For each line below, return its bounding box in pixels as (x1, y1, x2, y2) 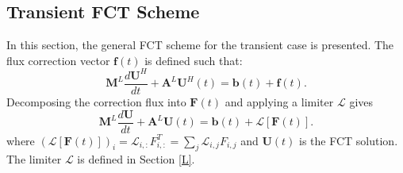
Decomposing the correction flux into (6, 93, 186, 110)
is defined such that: (144, 52, 243, 68)
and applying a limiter (225, 93, 334, 110)
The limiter (6, 151, 62, 167)
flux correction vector (6, 52, 110, 68)
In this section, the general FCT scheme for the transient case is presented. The (6, 37, 394, 53)
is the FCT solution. (299, 132, 398, 148)
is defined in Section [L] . (77, 151, 195, 167)
